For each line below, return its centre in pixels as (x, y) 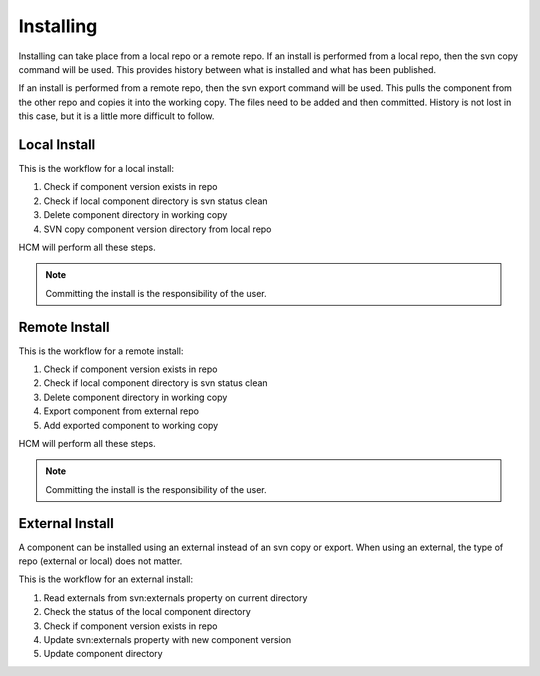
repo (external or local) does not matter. (100, 561)
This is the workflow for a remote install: (101, 351)
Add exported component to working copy (131, 425)
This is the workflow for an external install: (106, 579)
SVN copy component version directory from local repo (157, 229)
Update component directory (103, 654)
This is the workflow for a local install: (96, 169)
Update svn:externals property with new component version (167, 640)
